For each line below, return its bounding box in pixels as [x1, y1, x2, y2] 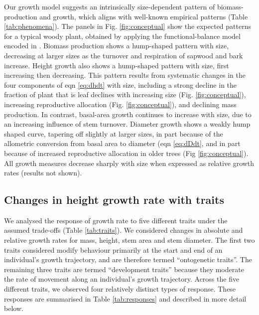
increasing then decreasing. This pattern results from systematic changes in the [4, 70, 246, 80]
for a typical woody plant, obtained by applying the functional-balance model [4, 30, 241, 41]
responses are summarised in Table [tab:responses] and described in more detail [4, 293, 247, 304]
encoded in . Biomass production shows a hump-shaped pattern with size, [4, 40, 229, 51]
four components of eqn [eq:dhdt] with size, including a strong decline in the [4, 79, 237, 90]
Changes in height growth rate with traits [4, 192, 224, 207]
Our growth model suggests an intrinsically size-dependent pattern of [4, 1, 215, 11]
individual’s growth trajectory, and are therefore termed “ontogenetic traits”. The [4, 254, 252, 265]
